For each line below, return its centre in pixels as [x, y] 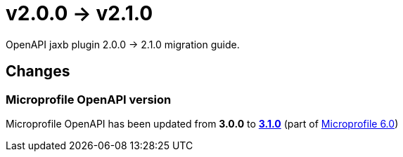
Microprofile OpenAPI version [89, 99]
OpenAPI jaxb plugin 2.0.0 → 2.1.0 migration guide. [123, 44]
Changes [38, 71]
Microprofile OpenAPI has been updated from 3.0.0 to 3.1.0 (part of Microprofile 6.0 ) [202, 123]
